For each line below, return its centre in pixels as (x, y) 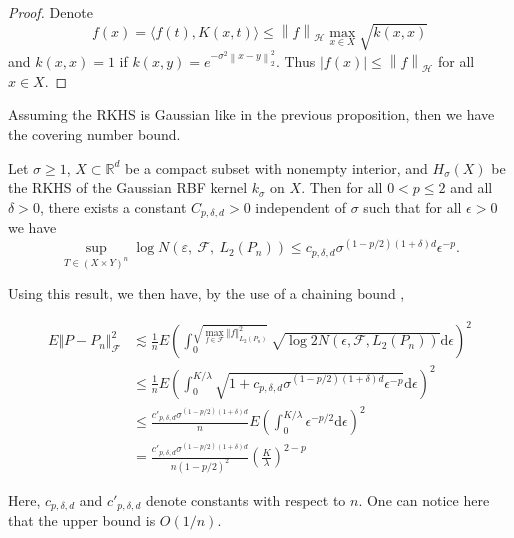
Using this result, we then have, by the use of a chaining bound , (206, 293)
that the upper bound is (82, 520)
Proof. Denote (50, 12)
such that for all (412, 206)
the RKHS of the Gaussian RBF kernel (128, 187)
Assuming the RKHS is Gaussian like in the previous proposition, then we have (251, 114)
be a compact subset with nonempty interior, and (276, 167)
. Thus (295, 61)
